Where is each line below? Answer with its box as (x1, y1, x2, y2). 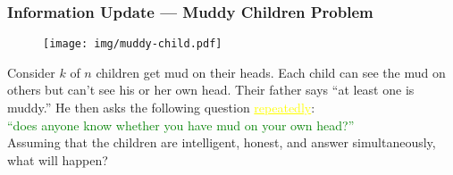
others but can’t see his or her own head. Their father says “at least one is (7, 80, 415, 99)
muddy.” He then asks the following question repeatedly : (7, 98, 315, 117)
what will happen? (7, 150, 108, 169)
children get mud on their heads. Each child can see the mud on (96, 62, 446, 81)
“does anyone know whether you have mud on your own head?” (7, 115, 355, 134)
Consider (7, 62, 55, 81)
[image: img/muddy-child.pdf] (43, 37, 222, 51)
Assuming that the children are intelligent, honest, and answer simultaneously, (7, 133, 436, 152)
